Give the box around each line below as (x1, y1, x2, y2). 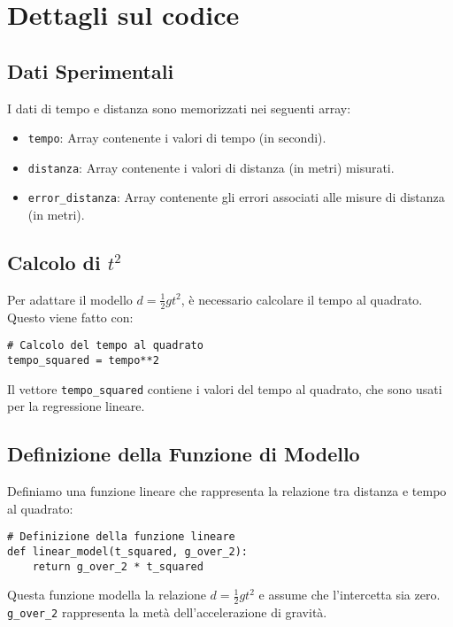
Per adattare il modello (7, 290, 133, 308)
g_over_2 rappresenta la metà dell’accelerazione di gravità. (7, 603, 327, 622)
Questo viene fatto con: (7, 307, 134, 326)
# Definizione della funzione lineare (7, 530, 235, 544)
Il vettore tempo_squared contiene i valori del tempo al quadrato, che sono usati (7, 379, 442, 398)
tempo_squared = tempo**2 (7, 354, 159, 368)
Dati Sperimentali (7, 57, 174, 84)
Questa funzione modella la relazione (7, 585, 206, 604)
